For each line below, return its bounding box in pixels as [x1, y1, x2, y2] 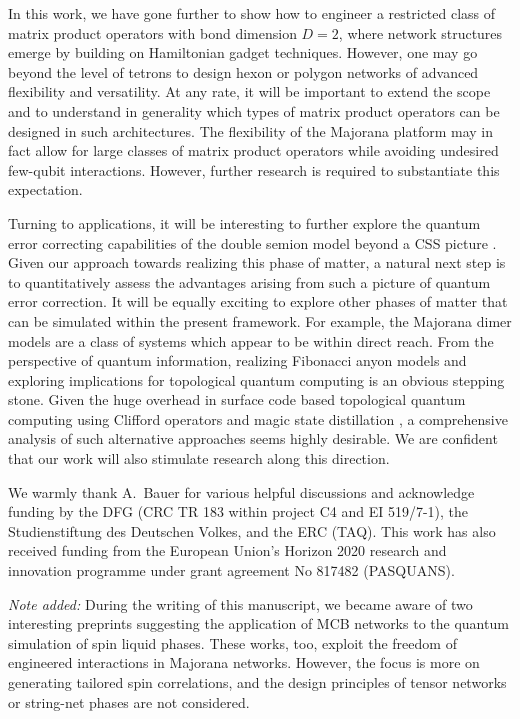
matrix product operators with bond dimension [8, 22, 297, 43]
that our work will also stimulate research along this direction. [8, 448, 390, 469]
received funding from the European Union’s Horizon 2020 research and [8, 540, 447, 561]
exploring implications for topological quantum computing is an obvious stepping [8, 369, 505, 390]
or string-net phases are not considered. [8, 691, 250, 712]
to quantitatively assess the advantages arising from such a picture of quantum [8, 271, 491, 292]
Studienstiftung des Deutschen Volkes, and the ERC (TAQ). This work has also [8, 520, 496, 541]
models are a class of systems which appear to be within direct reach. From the [8, 330, 494, 351]
